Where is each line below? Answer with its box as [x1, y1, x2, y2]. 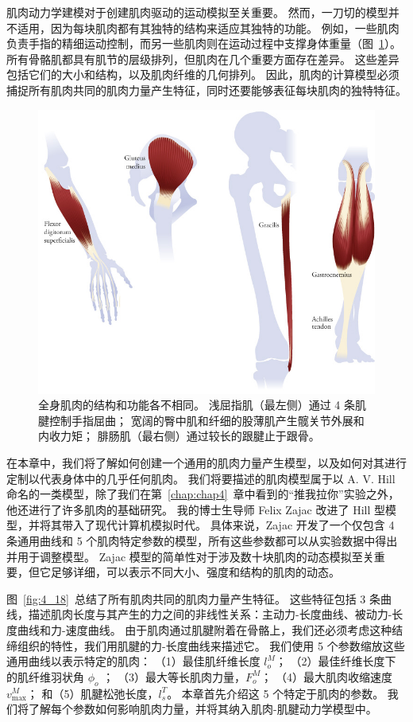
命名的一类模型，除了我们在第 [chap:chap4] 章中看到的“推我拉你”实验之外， [6, 486, 399, 502]
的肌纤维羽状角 [6, 668, 84, 685]
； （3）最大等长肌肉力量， [102, 668, 245, 685]
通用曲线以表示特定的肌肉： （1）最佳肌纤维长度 [6, 653, 261, 669]
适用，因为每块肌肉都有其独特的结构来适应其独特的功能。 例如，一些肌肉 [17, 19, 399, 36]
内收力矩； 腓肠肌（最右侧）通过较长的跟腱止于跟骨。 [38, 427, 320, 444]
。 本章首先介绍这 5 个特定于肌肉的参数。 [167, 685, 384, 701]
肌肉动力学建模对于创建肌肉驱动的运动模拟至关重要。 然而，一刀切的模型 [6, 4, 388, 20]
